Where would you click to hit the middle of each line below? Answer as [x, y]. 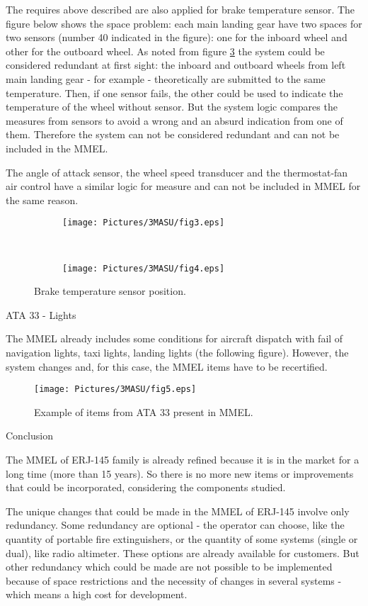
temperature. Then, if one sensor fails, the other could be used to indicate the [174, 92]
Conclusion [29, 436]
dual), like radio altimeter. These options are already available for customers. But [183, 552]
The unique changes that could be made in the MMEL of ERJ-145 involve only [178, 511]
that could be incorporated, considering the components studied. [146, 487]
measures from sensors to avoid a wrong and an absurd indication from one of [174, 120]
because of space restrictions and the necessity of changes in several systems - [174, 580]
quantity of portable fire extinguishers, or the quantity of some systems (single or [182, 539]
